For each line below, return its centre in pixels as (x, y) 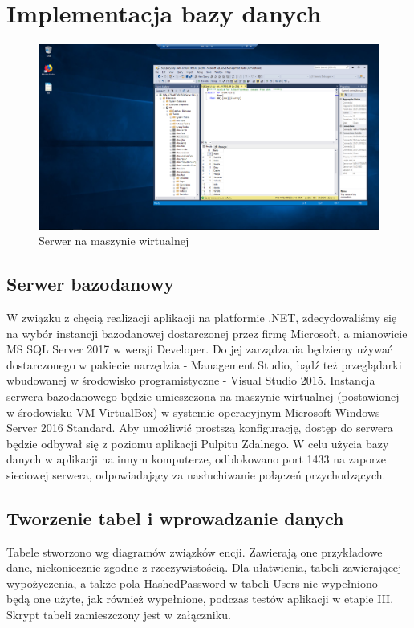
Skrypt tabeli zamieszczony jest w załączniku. (119, 615)
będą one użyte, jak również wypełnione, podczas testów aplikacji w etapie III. (200, 599)
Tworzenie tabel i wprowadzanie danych (175, 518)
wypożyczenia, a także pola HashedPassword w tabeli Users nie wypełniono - (196, 583)
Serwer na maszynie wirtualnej (114, 241)
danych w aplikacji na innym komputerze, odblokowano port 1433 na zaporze (197, 459)
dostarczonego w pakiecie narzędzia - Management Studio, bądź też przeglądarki (204, 364)
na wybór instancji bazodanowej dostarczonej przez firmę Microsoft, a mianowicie (207, 333)
